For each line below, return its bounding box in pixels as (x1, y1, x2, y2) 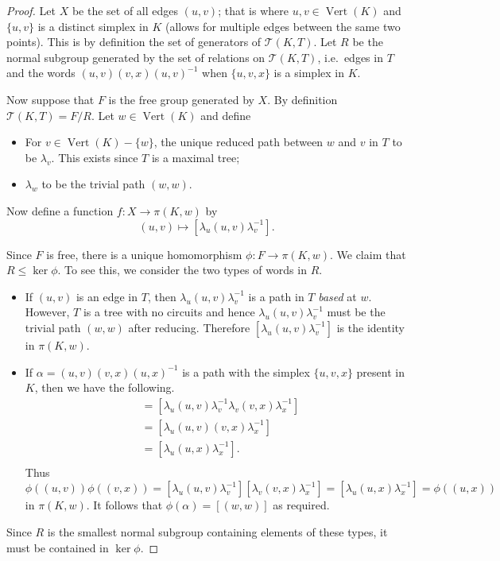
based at (318, 288, 357, 304)
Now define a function (6, 202, 114, 219)
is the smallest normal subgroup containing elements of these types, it (47, 524, 388, 540)
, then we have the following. (34, 379, 175, 396)
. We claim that (329, 246, 406, 262)
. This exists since (51, 149, 138, 165)
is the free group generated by (108, 91, 254, 107)
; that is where (218, 2, 289, 18)
